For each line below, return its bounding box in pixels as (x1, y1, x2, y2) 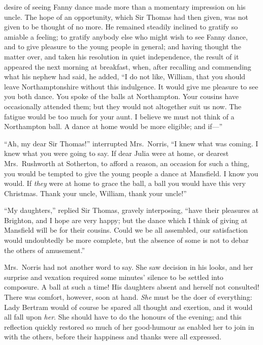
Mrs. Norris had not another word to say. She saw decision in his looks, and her (4, 262, 253, 272)
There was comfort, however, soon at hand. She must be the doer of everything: (4, 292, 252, 302)
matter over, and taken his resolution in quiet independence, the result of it (4, 51, 239, 61)
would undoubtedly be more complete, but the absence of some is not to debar (4, 235, 249, 245)
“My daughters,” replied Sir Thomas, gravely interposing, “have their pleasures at (4, 205, 259, 215)
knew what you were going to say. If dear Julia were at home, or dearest (4, 148, 229, 159)
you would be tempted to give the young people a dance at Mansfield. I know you (4, 168, 258, 178)
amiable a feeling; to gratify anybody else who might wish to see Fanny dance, (4, 31, 248, 42)
